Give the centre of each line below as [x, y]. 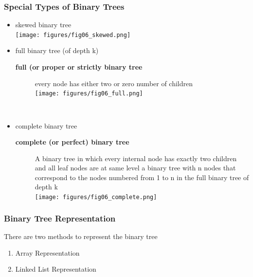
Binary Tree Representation [60, 218]
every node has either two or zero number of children [114, 83]
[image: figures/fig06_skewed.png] [73, 35]
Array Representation [47, 252]
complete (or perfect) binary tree [72, 142]
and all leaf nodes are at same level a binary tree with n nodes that [135, 168]
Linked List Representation [56, 269]
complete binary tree [46, 125]
